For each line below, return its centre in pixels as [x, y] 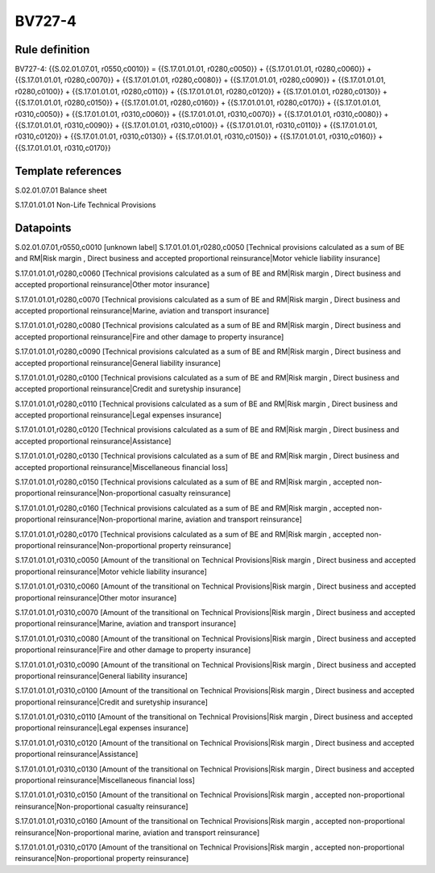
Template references [68, 170]
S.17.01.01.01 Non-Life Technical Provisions [85, 205]
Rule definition [52, 50]
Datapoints [43, 228]
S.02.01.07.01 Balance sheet [61, 190]
